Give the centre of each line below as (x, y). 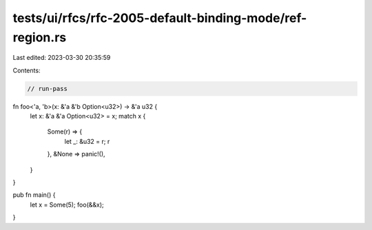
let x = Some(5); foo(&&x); (67, 205)
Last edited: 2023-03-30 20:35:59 (62, 58)
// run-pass (48, 88)
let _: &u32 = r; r (87, 141)
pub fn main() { (34, 195)
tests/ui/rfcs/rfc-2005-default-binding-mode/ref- (160, 18)
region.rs (40, 37)
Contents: (27, 70)
